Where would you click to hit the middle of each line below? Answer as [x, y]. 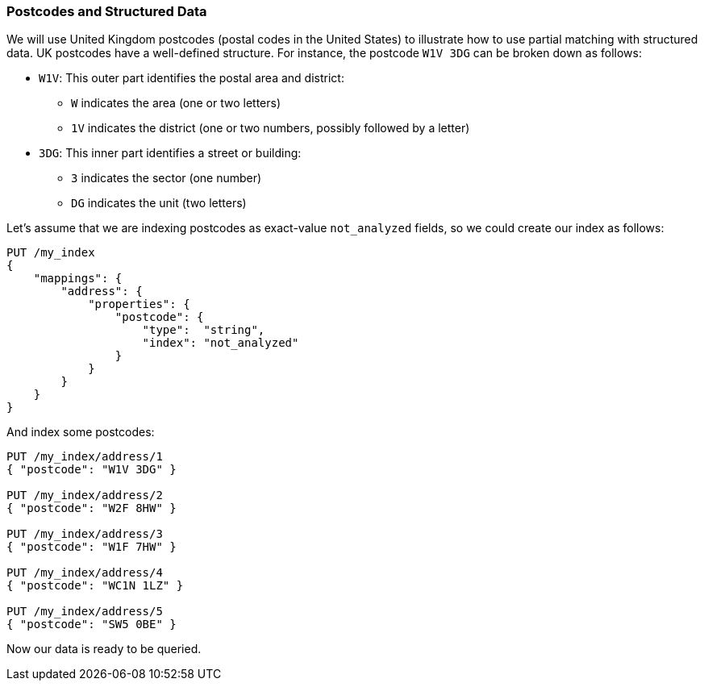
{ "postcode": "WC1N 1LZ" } [95, 586]
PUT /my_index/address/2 [85, 495]
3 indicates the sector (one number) [167, 178]
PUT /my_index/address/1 [85, 457]
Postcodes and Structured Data [107, 11]
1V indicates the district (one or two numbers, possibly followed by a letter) [271, 128]
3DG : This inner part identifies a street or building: [170, 153]
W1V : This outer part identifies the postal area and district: [192, 78]
